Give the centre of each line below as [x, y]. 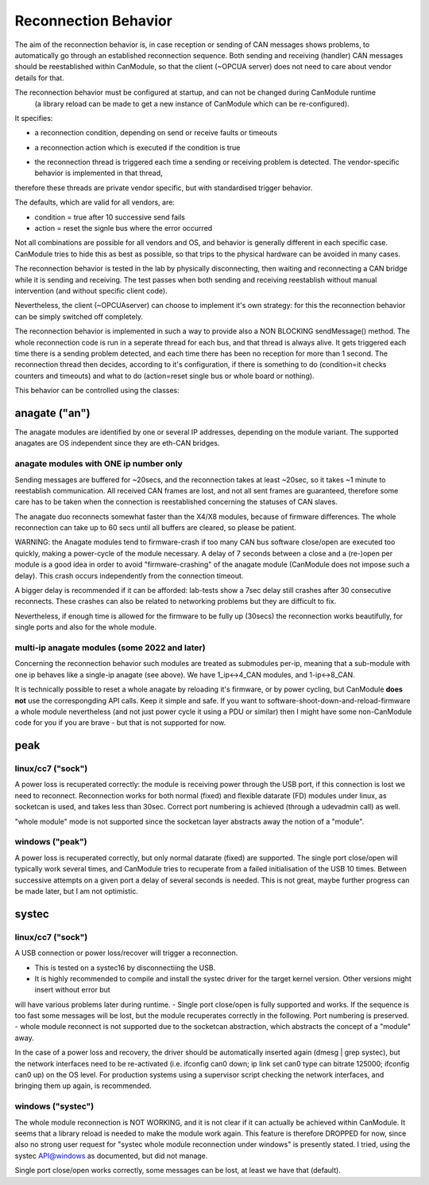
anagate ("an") [52, 413]
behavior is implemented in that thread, [99, 173]
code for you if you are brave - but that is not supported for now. [120, 723]
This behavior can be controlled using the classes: [97, 391]
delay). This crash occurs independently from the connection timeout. [129, 575]
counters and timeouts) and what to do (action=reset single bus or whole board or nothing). [164, 376]
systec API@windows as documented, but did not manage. [111, 1156]
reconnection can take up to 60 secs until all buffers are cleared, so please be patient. [156, 528]
